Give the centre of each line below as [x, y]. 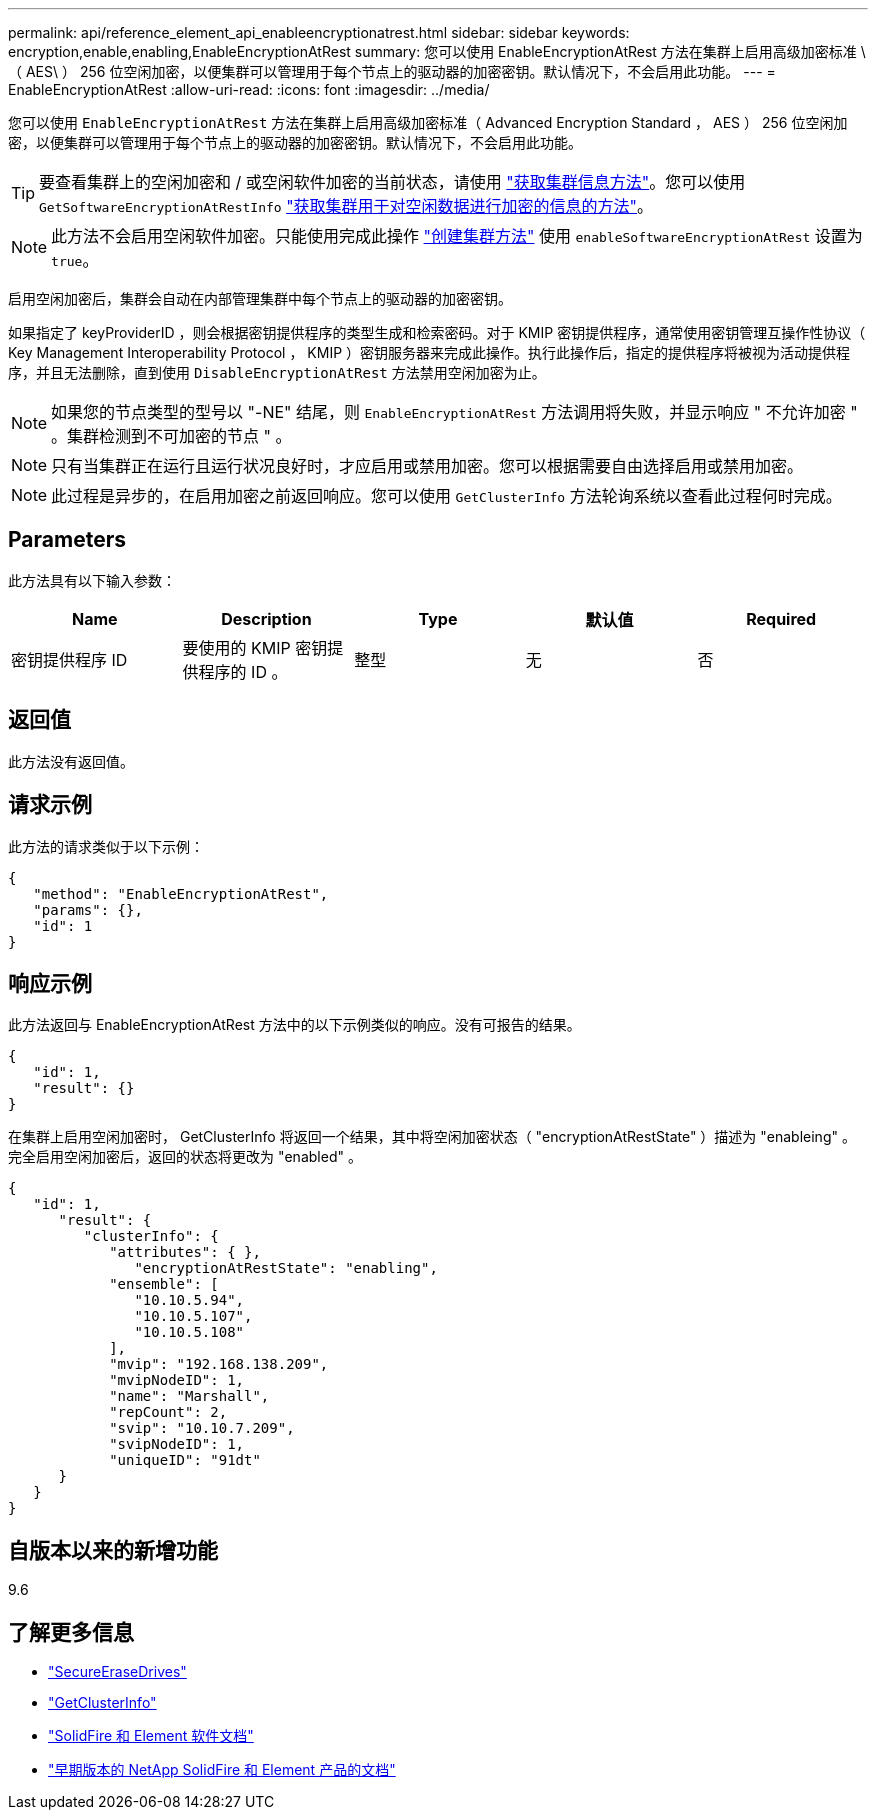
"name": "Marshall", [189, 1396]
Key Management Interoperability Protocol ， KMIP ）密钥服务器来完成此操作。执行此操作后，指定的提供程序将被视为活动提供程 [429, 352]
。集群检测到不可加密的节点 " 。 [171, 436]
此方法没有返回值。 [71, 761]
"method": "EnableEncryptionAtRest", [181, 893]
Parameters [67, 540]
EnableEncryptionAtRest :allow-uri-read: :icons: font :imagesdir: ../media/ [249, 89]
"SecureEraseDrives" [117, 1672]
